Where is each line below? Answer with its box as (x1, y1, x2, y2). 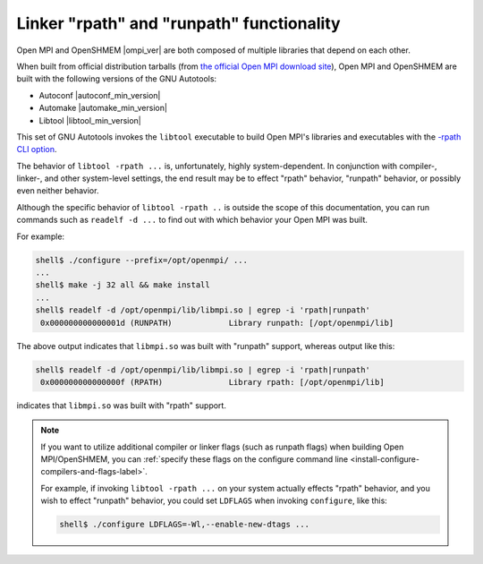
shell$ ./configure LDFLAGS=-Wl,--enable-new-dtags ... (59, 519, 310, 530)
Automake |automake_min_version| (38, 103, 167, 114)
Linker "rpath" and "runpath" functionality (16, 13, 341, 33)
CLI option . (16, 144, 57, 155)
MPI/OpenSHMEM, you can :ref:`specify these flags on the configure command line (40, 454, 349, 465)
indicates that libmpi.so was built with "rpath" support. (16, 399, 227, 411)
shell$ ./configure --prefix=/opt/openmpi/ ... (35, 255, 248, 265)
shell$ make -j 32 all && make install (35, 280, 210, 290)
